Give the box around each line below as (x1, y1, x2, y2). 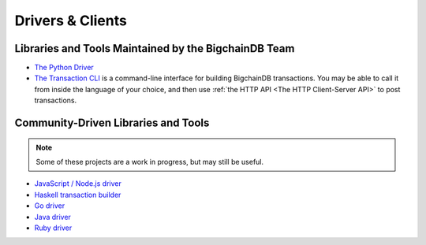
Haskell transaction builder (34, 190, 121, 199)
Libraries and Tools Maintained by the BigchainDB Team (14, 42, 295, 55)
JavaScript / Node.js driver (34, 179, 121, 188)
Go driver (34, 201, 65, 210)
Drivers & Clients (14, 12, 128, 29)
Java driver (34, 212, 71, 221)
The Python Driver (34, 63, 94, 72)
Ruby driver (34, 223, 73, 232)
